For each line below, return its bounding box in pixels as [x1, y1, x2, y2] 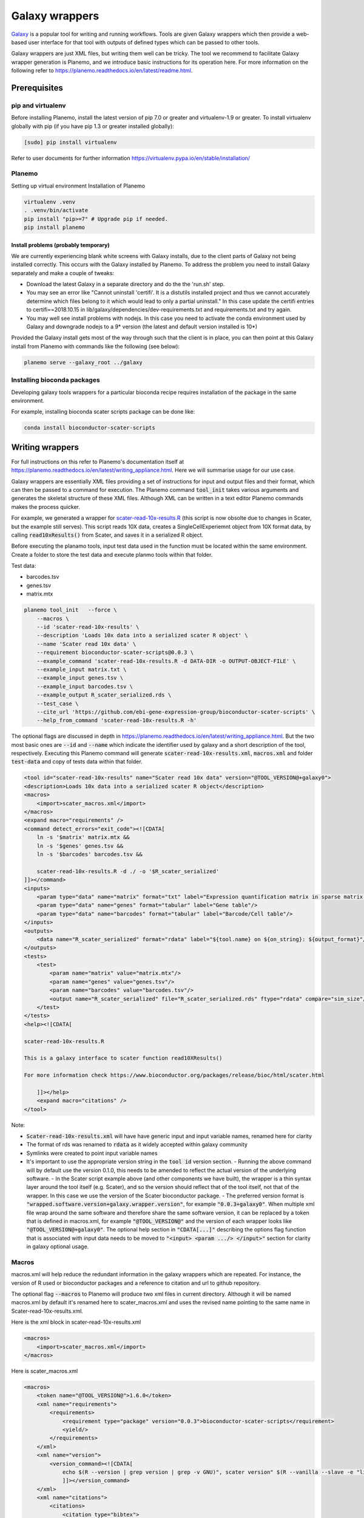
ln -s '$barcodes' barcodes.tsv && [36, 851, 143, 857]
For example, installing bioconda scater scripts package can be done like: [11, 408, 195, 415]
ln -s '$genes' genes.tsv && [36, 842, 124, 849]
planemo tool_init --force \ [24, 607, 118, 613]
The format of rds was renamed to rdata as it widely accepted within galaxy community [26, 1141, 248, 1148]
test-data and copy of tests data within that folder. [11, 758, 143, 765]
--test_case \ [36, 700, 79, 707]
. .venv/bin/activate [24, 207, 89, 214]
